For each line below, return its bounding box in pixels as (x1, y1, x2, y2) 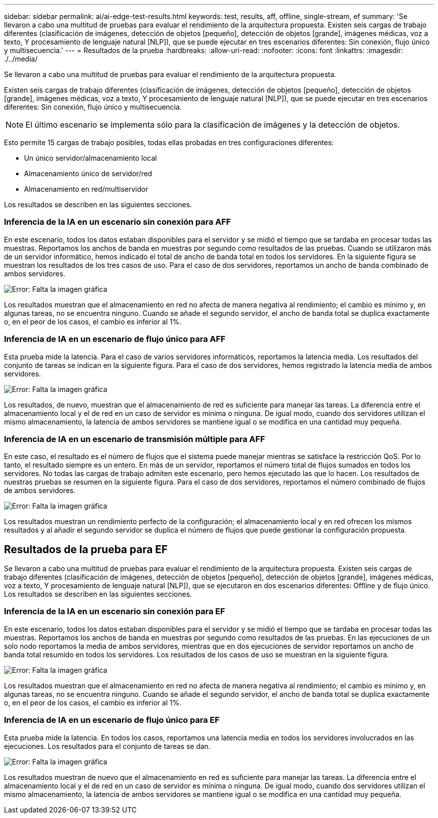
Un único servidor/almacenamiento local (24, 154, 157, 162)
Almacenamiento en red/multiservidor (24, 185, 148, 193)
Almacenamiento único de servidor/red (24, 169, 152, 178)
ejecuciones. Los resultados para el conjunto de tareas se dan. (4, 741, 210, 750)
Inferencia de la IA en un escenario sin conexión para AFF (4, 217, 231, 227)
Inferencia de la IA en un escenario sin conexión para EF (4, 606, 225, 617)
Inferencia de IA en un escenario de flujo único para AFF (4, 334, 225, 344)
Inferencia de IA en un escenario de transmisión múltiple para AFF (4, 434, 265, 444)
